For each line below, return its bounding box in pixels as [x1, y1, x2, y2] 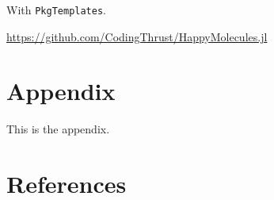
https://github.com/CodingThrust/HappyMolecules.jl [6, 28, 268, 44]
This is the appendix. [6, 121, 110, 137]
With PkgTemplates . [6, 2, 106, 17]
